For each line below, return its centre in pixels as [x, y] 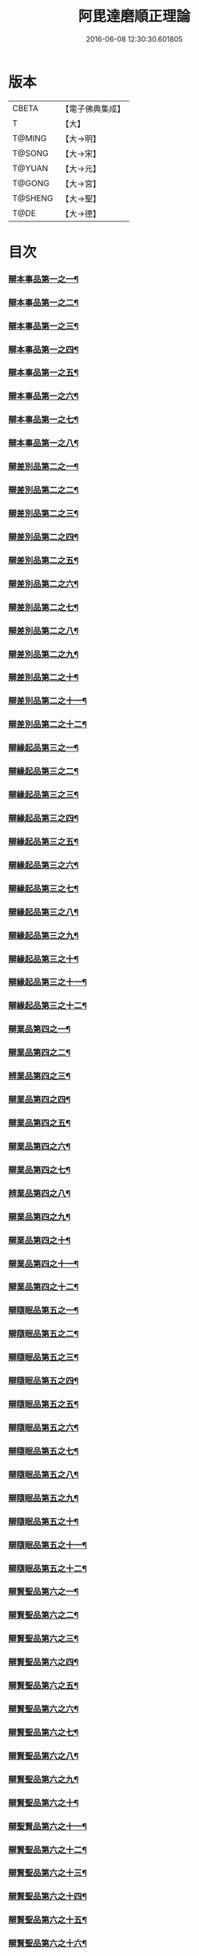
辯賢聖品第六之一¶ [44, 1591]
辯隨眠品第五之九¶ [44, 1498]
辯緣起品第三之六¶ [44, 865]
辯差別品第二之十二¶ [48, 724]
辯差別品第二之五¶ [44, 560]
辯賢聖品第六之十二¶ [48, 1850]
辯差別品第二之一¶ [44, 467]
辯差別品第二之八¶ [44, 631]
